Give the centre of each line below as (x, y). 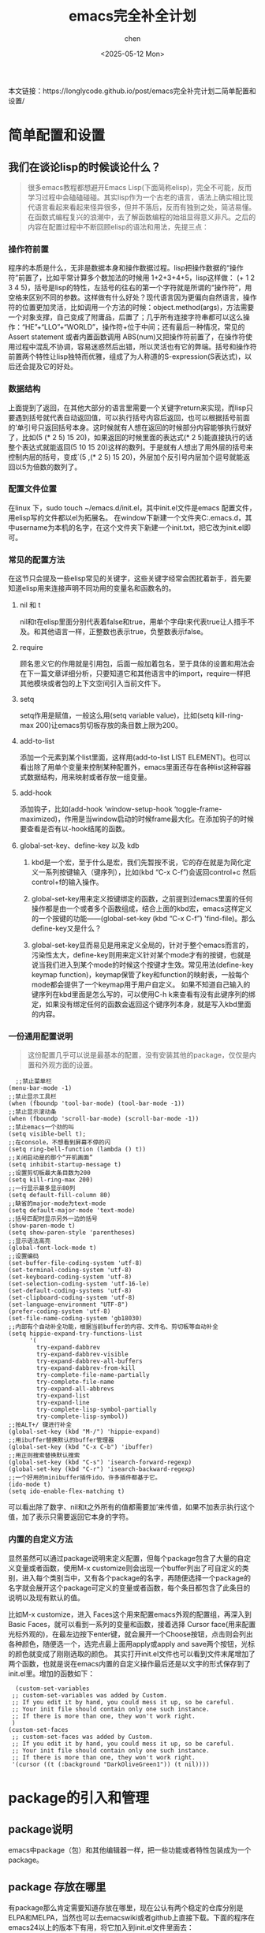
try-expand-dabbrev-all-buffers (90, 1361)
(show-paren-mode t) (42, 1226)
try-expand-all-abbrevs (75, 1389)
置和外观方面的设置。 (62, 1065)
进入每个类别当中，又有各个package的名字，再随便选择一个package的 (136, 1577)
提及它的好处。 (53, 367)
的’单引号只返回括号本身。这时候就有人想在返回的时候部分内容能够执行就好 (130, 427)
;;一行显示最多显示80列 (42, 1189)
